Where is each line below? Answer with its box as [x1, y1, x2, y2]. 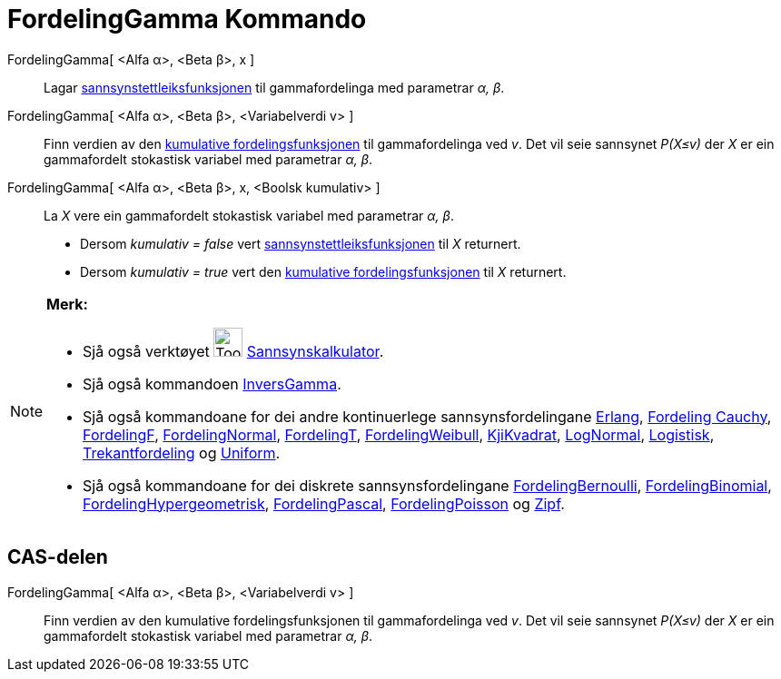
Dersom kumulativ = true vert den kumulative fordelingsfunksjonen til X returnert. [80, 263, 567, 280]
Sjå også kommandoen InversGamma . [83, 374, 341, 393]
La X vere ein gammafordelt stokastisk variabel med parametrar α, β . [44, 207, 454, 223]
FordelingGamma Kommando [7, 4, 367, 34]
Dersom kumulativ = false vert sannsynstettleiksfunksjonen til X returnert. [80, 235, 521, 251]
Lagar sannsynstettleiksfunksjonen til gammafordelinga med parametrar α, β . [44, 79, 505, 95]
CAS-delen [7, 546, 108, 569]
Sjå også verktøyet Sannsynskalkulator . [83, 341, 384, 360]
